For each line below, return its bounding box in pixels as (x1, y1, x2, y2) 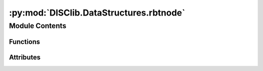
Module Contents (9, 21, 67, 30)
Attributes (9, 53, 41, 61)
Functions (9, 37, 40, 46)
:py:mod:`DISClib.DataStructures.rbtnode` (9, 7, 186, 18)
